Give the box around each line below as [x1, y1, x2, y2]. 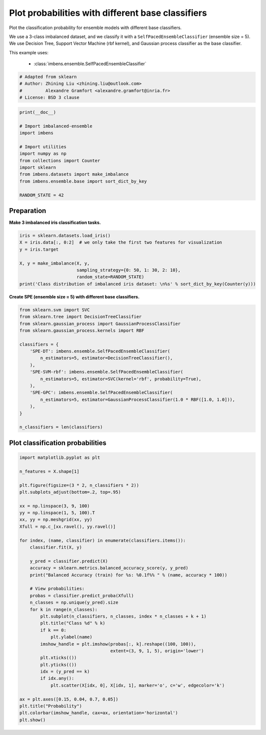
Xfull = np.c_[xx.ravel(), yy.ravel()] [19, 523, 116, 529]
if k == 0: [40, 627, 66, 633]
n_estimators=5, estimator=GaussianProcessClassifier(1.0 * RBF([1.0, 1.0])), [40, 397, 235, 402]
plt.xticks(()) [40, 655, 77, 661]
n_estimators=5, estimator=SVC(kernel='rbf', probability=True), [40, 376, 201, 382]
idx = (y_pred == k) [40, 669, 90, 674]
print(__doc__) [19, 109, 56, 115]
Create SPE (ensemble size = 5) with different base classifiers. [9, 294, 140, 299]
